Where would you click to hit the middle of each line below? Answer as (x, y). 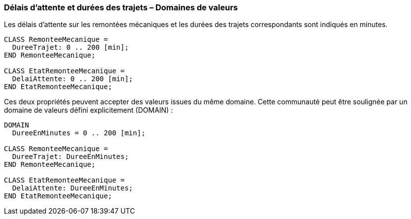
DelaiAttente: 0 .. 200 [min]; (73, 79)
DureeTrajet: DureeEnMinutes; (70, 157)
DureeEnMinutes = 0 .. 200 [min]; (79, 133)
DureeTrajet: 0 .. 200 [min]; (70, 47)
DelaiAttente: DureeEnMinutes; (73, 188)
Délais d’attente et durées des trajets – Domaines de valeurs (121, 7)
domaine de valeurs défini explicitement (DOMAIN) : (89, 110)
